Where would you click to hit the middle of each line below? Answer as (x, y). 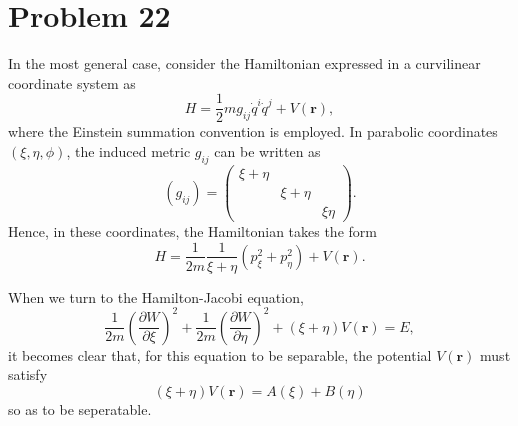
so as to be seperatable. (80, 408)
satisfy (28, 374)
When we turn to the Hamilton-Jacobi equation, (156, 296)
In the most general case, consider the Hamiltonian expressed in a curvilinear (244, 63)
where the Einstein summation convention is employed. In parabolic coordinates (253, 131)
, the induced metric (128, 150)
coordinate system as (72, 82)
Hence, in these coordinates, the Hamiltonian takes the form (192, 230)
